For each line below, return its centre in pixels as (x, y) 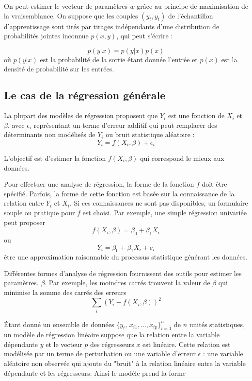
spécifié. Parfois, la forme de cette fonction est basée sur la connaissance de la (119, 193)
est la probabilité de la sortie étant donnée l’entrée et (119, 59)
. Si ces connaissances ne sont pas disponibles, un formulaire (159, 203)
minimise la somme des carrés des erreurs (65, 292)
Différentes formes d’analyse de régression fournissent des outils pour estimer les (123, 273)
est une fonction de (196, 115)
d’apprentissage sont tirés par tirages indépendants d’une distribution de (112, 26)
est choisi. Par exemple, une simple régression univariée (165, 212)
